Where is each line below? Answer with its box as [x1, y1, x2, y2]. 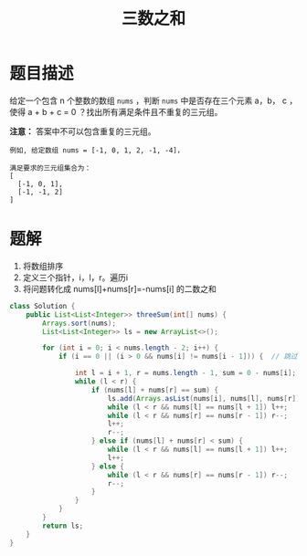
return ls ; [42, 521, 84, 530]
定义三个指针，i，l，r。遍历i [22, 271, 129, 283]
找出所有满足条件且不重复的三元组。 [86, 106, 223, 117]
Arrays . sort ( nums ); [42, 319, 117, 328]
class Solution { [9, 301, 76, 310]
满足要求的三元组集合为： [9, 163, 91, 173]
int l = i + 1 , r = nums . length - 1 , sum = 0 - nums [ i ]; [74, 369, 297, 378]
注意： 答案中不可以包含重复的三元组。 [9, 125, 156, 137]
